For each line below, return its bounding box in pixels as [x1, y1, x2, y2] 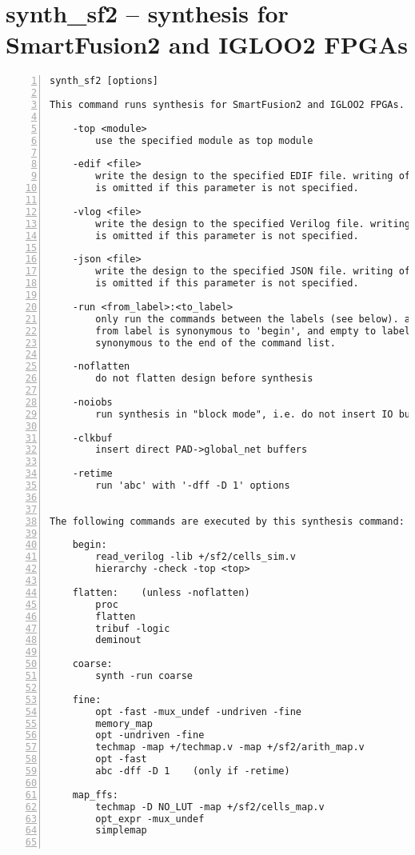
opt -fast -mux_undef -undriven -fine [95, 705, 301, 717]
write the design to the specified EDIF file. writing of [95, 170, 411, 182]
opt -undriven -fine [95, 729, 205, 741]
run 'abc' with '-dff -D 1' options [95, 480, 290, 492]
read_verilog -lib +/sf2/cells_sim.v [95, 551, 296, 563]
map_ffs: [72, 789, 118, 801]
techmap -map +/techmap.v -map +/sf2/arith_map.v [95, 741, 365, 753]
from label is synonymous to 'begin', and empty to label [95, 325, 411, 337]
